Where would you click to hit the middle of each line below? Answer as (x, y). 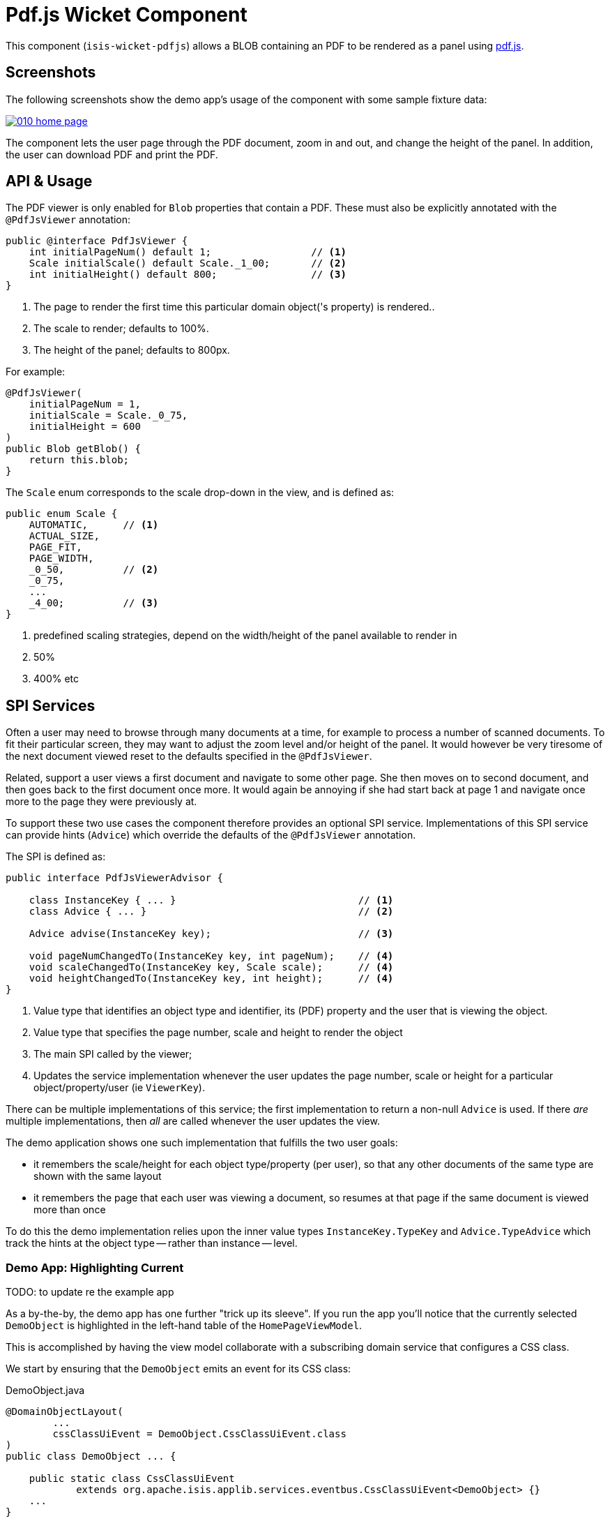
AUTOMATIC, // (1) (94, 525)
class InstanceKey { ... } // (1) (211, 900)
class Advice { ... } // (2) (211, 912)
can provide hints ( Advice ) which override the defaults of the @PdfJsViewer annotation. (211, 835)
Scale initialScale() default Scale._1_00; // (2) (188, 263)
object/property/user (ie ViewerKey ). (119, 1088)
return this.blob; (79, 460)
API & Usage (49, 181)
